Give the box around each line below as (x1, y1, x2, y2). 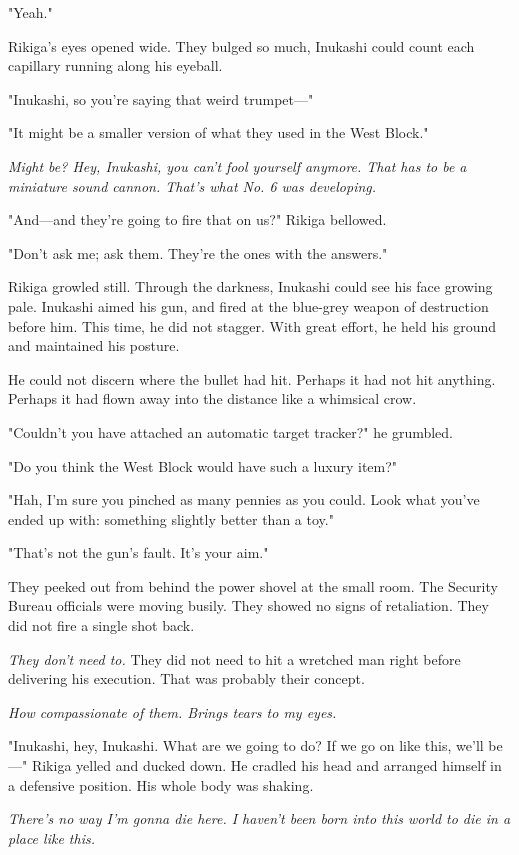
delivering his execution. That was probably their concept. (8, 668, 365, 689)
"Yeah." (8, 2, 53, 22)
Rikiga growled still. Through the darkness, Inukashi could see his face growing (8, 276, 493, 297)
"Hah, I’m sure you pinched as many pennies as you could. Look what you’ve (8, 489, 480, 510)
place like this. (8, 827, 95, 848)
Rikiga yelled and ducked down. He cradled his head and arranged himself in (31, 755, 502, 776)
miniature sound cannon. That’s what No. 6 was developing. (8, 175, 377, 196)
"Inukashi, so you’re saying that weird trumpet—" (8, 88, 314, 109)
